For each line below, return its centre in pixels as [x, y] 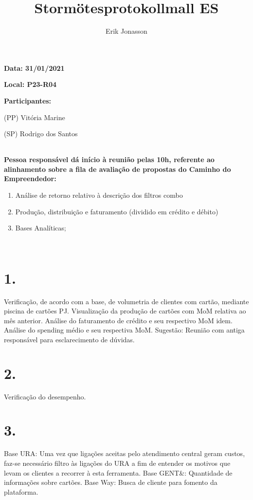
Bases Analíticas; [41, 228]
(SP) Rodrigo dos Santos [41, 134]
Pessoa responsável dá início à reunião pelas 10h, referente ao [109, 159]
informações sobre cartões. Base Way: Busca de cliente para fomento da [111, 482]
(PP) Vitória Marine [35, 117]
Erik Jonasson [126, 31]
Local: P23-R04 [30, 84]
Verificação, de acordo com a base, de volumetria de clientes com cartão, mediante [126, 301]
